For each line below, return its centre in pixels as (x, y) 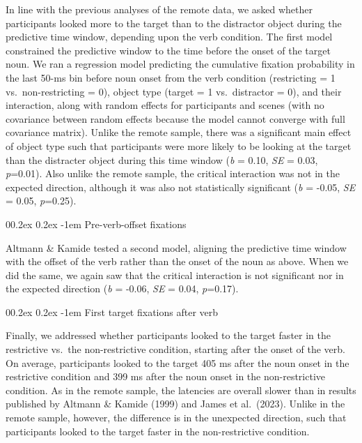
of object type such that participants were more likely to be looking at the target (179, 145)
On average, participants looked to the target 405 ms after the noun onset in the (178, 362)
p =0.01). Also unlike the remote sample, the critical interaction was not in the (173, 173)
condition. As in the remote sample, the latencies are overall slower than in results (181, 390)
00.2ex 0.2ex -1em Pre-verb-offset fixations (96, 224)
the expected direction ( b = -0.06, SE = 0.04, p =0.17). (122, 288)
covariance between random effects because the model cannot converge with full (175, 118)
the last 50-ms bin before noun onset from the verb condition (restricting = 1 (171, 77)
